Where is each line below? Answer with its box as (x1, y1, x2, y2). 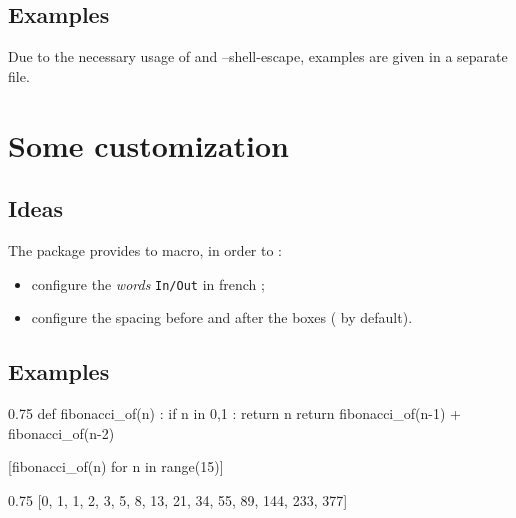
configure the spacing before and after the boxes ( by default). (31, 307, 413, 328)
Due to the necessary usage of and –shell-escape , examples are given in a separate (8, 46, 508, 67)
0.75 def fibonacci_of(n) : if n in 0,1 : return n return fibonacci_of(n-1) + (8, 403, 461, 424)
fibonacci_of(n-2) (8, 422, 115, 443)
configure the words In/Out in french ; (31, 273, 265, 294)
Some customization (8, 124, 289, 165)
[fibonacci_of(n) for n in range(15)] (8, 456, 224, 477)
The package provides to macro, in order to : (8, 239, 282, 260)
